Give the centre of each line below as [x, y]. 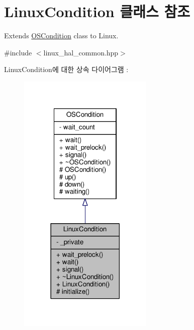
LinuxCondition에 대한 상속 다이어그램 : [66, 69]
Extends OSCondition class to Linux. [61, 36]
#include [18, 52]
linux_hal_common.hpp [81, 52]
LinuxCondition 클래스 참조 [97, 11]
